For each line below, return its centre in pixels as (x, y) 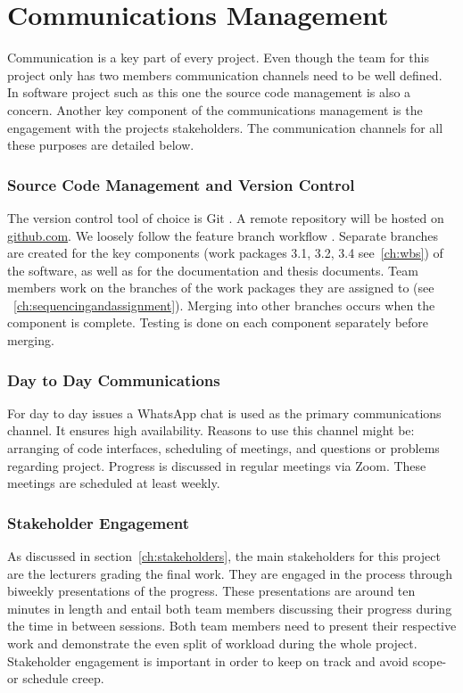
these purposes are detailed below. (101, 145)
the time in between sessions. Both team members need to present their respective (232, 626)
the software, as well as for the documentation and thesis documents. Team (213, 270)
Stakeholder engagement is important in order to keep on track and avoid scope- (227, 660)
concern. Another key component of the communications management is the (215, 109)
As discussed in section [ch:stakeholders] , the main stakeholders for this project (224, 556)
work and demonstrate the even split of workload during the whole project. (212, 643)
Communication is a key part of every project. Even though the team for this (219, 58)
